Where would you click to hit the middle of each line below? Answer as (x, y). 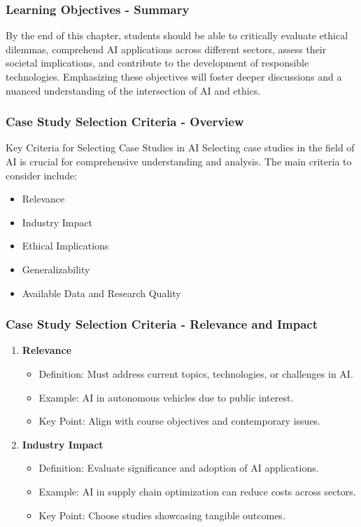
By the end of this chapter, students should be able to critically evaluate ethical (177, 35)
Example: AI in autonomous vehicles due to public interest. (166, 397)
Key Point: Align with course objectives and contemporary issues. (180, 421)
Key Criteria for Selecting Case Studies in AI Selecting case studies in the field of (180, 148)
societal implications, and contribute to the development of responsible (157, 63)
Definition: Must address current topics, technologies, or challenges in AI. (196, 373)
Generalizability (56, 269)
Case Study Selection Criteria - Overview (125, 122)
